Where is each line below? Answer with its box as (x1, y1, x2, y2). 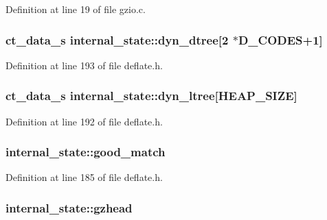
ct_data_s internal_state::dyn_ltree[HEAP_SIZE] (5, 87, 297, 104)
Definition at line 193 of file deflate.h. (5, 58, 163, 72)
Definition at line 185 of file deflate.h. (5, 170, 163, 184)
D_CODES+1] (238, 31, 323, 48)
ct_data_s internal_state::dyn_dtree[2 (5, 31, 229, 48)
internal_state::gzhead (5, 199, 133, 216)
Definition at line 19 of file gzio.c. (5, 2, 146, 16)
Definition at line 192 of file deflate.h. (5, 114, 163, 128)
